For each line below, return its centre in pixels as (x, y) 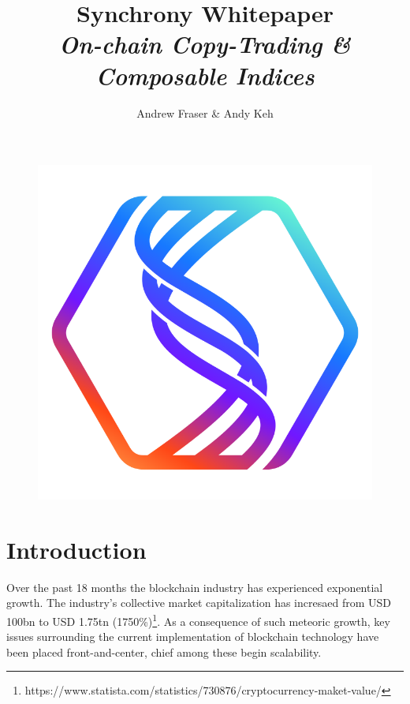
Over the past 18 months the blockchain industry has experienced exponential (195, 587)
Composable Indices (205, 75)
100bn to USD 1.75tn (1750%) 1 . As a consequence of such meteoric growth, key (198, 620)
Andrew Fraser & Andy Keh (205, 112)
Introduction (76, 549)
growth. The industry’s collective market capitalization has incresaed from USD (199, 603)
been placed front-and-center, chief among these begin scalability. (164, 652)
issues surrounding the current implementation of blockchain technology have (193, 637)
